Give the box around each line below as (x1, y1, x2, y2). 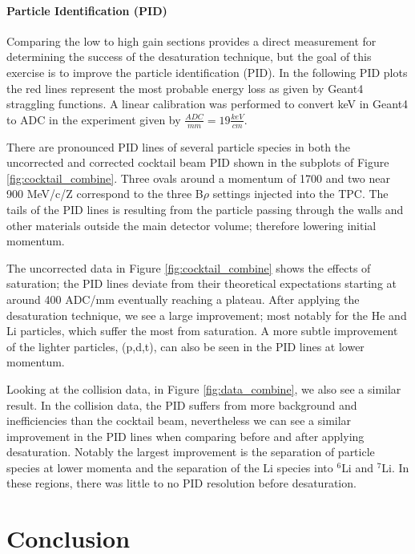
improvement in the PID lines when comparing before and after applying (6, 427, 365, 444)
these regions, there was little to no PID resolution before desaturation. (6, 475, 357, 491)
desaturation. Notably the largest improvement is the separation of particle (6, 443, 375, 460)
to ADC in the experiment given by (6, 111, 181, 127)
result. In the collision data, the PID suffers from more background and (6, 396, 357, 413)
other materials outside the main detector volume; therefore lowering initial (6, 216, 377, 233)
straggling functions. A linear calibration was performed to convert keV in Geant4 (6, 95, 409, 112)
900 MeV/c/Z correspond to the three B (6, 185, 203, 202)
